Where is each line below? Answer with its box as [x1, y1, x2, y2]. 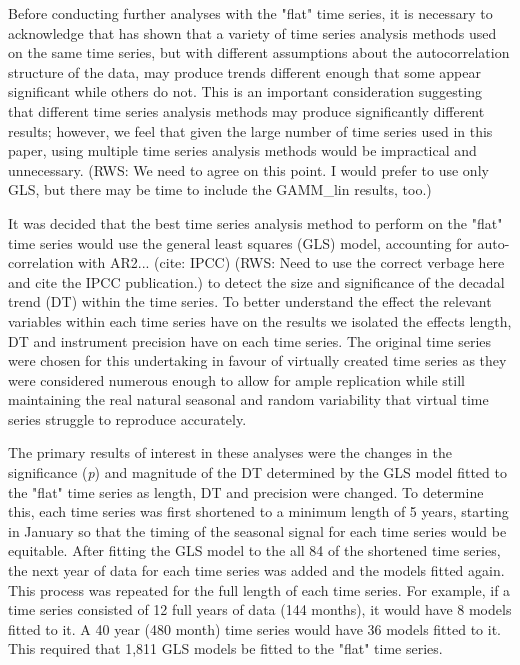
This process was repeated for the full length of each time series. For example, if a [8, 579, 511, 600]
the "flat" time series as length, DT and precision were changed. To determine [8, 481, 484, 502]
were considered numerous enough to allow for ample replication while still [8, 369, 465, 390]
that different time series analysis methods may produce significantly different [8, 100, 485, 121]
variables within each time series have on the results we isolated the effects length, [8, 310, 512, 331]
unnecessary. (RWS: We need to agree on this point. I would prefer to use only [8, 159, 489, 180]
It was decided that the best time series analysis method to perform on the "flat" [8, 212, 503, 233]
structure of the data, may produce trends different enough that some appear [8, 61, 481, 82]
